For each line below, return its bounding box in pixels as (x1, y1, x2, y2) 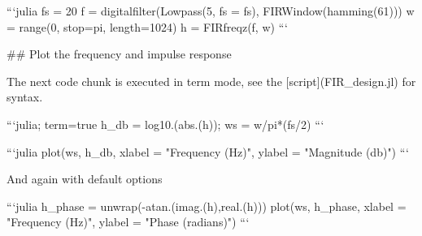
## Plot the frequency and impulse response (7, 45, 232, 62)
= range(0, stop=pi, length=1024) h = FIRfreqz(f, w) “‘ (7, 18, 288, 35)
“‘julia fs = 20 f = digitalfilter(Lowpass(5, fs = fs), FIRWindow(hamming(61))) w (7, 2, 415, 19)
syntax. (7, 88, 43, 105)
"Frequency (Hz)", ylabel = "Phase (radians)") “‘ (7, 213, 250, 230)
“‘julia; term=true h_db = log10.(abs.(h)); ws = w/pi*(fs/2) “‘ (7, 115, 324, 132)
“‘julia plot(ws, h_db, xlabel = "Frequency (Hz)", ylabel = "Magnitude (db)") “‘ (7, 143, 410, 160)
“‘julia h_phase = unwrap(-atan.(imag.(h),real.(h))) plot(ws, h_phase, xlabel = (7, 197, 407, 214)
